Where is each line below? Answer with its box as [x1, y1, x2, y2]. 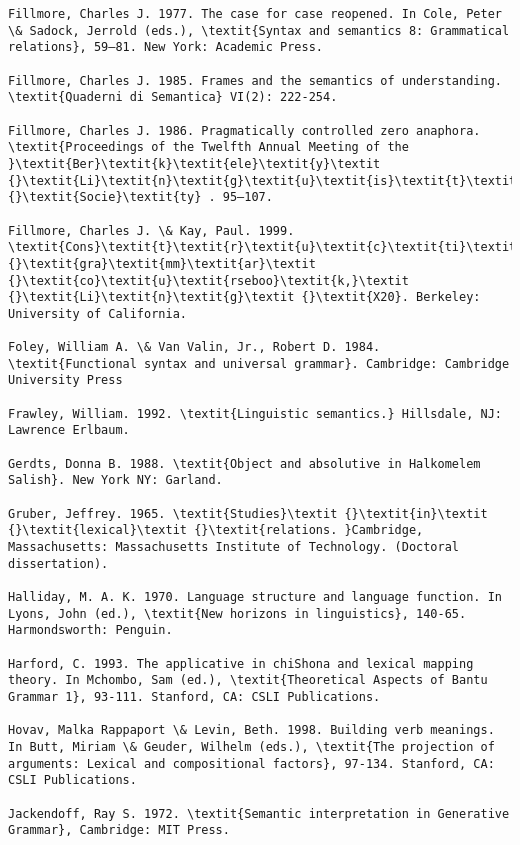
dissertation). [8, 556, 109, 571]
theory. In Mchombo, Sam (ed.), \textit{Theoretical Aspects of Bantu [8, 673, 488, 688]
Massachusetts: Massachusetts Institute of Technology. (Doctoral [8, 540, 460, 554]
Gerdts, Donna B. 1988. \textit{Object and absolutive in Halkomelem [8, 456, 481, 471]
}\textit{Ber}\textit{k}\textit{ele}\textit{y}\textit [8, 156, 381, 171]
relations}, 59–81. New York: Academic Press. [8, 40, 323, 55]
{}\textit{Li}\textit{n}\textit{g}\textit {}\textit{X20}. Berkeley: [8, 290, 481, 305]
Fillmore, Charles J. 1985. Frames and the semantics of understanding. [8, 73, 502, 88]
